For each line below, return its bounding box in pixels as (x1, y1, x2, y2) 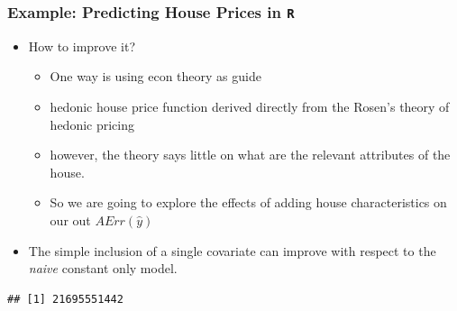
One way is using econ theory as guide (50, 67, 261, 86)
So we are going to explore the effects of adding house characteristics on (50, 193, 447, 212)
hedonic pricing (50, 114, 134, 133)
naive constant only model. (28, 259, 178, 278)
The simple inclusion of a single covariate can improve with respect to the (28, 241, 436, 260)
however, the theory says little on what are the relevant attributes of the (50, 145, 451, 164)
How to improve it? (28, 36, 136, 55)
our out (50, 210, 91, 229)
